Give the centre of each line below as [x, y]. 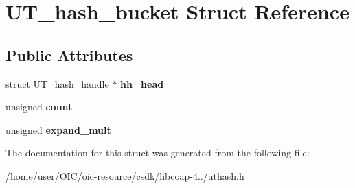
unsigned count [39, 107]
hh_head [142, 83]
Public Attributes [69, 55]
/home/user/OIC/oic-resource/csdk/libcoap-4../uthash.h [125, 175]
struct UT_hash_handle [57, 83]
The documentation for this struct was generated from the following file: [158, 153]
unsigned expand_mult [58, 129]
